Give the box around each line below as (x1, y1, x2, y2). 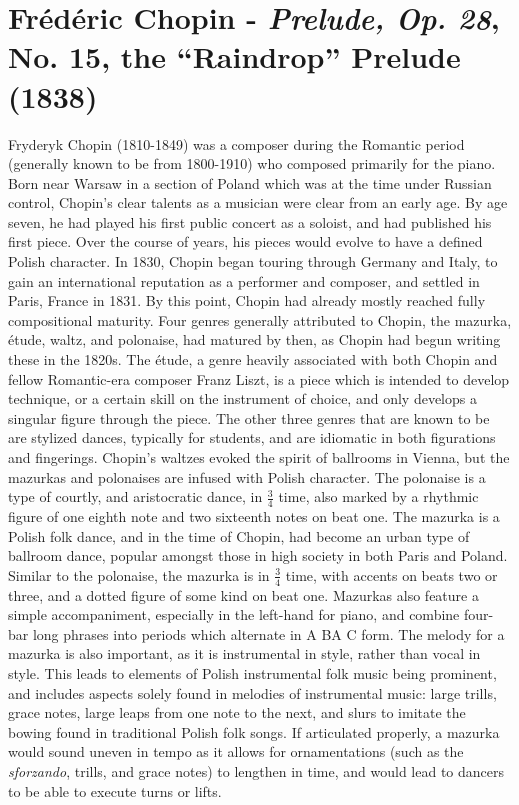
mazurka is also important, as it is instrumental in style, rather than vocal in (8, 643, 481, 664)
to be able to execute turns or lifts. (8, 780, 222, 801)
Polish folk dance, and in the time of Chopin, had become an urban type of (8, 525, 470, 546)
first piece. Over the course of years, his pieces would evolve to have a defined (8, 231, 483, 252)
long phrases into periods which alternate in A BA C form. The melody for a (32, 623, 505, 644)
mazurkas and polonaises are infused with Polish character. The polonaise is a (8, 466, 486, 487)
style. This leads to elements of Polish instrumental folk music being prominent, (8, 663, 497, 683)
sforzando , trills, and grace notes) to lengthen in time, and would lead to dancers (8, 760, 505, 781)
